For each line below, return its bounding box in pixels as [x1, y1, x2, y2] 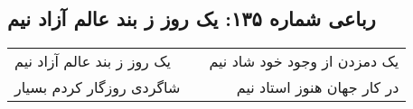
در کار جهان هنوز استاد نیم [236, 77, 399, 98]
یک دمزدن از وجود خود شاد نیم [209, 50, 399, 72]
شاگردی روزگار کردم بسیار [14, 77, 181, 98]
